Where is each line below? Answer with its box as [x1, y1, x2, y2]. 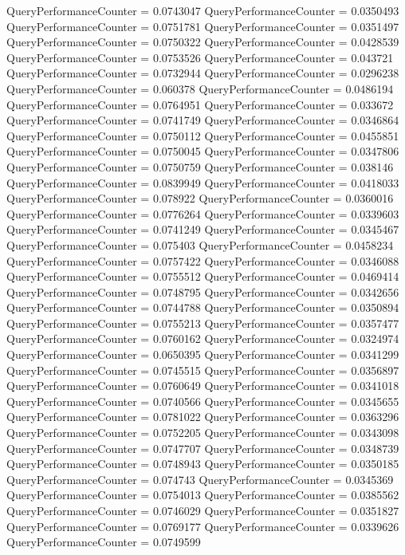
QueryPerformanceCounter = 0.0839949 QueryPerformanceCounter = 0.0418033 [6, 174, 399, 191]
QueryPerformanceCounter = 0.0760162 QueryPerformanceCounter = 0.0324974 [6, 330, 399, 347]
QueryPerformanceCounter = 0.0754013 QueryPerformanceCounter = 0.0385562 [6, 486, 399, 503]
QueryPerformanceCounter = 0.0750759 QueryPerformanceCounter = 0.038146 [6, 158, 394, 175]
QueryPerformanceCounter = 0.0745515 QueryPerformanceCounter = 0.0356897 [6, 361, 399, 378]
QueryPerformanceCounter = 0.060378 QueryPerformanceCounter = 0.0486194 [6, 80, 394, 96]
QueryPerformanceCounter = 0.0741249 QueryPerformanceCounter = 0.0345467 [6, 221, 399, 238]
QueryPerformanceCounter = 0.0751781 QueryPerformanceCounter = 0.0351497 [6, 18, 399, 34]
